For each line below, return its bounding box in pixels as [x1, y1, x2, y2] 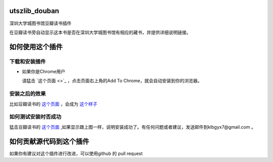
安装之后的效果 [9, 90, 46, 97]
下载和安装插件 [9, 58, 46, 65]
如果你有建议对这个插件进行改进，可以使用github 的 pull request [9, 150, 143, 156]
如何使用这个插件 [9, 42, 63, 51]
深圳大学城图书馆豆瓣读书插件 [9, 20, 72, 26]
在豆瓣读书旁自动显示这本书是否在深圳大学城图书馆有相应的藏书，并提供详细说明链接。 [9, 29, 191, 35]
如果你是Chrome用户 [22, 69, 66, 75]
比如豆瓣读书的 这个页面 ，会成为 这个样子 [9, 101, 98, 107]
